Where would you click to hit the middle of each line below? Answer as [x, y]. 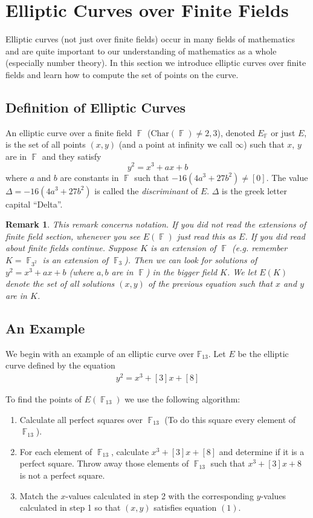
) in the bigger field [182, 271]
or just [283, 132]
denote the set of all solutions [60, 284]
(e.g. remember [260, 248]
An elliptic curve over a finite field [69, 132]
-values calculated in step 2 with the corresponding [160, 495]
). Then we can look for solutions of [191, 259]
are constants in [89, 177]
